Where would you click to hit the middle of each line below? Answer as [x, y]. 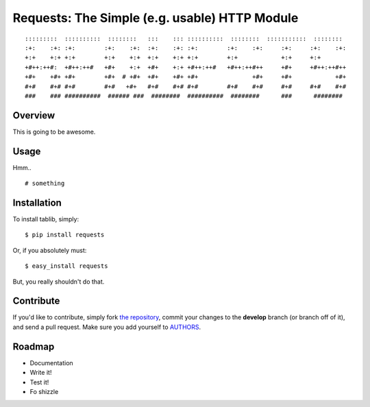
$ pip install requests [65, 235]
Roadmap [34, 346]
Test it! [39, 382]
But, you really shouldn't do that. [59, 282]
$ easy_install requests [66, 266]
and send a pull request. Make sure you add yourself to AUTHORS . [107, 327]
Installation [37, 202]
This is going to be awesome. [54, 132]
